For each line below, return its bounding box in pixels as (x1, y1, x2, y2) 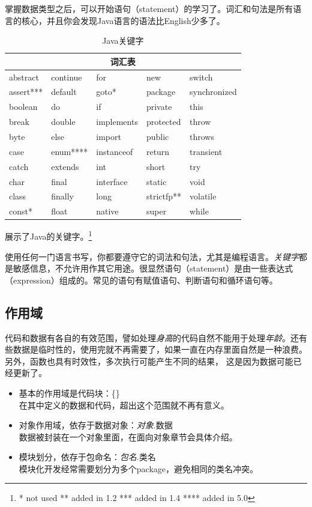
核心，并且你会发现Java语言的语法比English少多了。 (21, 14, 225, 26)
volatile (190, 190, 217, 202)
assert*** (9, 85, 43, 98)
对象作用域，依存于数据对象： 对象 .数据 (19, 419, 173, 431)
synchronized (190, 85, 237, 98)
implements (96, 115, 138, 128)
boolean (9, 100, 38, 113)
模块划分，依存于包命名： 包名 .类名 (19, 451, 156, 463)
